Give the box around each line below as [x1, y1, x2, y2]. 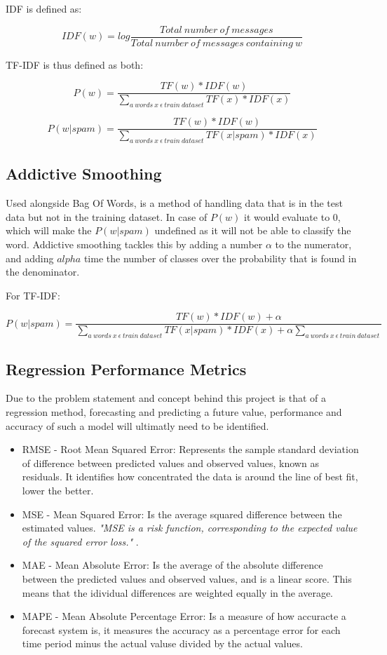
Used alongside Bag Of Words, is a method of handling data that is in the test [6, 196, 343, 210]
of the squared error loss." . [22, 534, 139, 548]
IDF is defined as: [6, 1, 82, 15]
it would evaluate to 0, [244, 209, 341, 224]
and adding [6, 250, 54, 265]
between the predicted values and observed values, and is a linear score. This [22, 571, 352, 586]
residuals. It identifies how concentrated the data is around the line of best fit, [22, 469, 358, 484]
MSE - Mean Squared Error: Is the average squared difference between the [22, 506, 342, 521]
